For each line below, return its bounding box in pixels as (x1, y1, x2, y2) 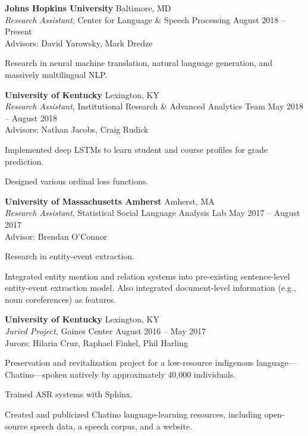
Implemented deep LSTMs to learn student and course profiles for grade (5, 143, 268, 155)
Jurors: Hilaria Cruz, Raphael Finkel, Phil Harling (5, 336, 188, 349)
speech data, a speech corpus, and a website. (30, 419, 193, 432)
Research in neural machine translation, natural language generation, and (5, 57, 273, 69)
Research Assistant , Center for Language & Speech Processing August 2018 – (5, 13, 285, 26)
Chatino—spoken (5, 368, 67, 380)
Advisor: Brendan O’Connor (5, 230, 108, 242)
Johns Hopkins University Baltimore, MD (5, 2, 171, 14)
